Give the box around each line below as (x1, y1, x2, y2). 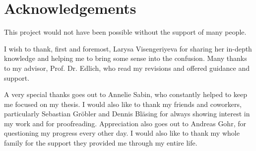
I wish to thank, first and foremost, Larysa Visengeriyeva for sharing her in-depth (4, 43, 252, 53)
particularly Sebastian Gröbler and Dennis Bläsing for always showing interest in (4, 108, 250, 119)
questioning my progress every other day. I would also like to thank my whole (4, 128, 240, 138)
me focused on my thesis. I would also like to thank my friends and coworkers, (4, 99, 242, 109)
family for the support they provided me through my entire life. (4, 138, 197, 148)
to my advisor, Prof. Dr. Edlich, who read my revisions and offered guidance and (4, 62, 250, 73)
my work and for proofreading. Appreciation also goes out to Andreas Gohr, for (4, 118, 246, 128)
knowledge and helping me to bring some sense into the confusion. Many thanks (4, 53, 247, 63)
